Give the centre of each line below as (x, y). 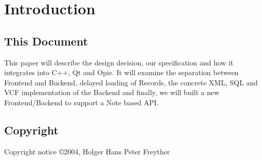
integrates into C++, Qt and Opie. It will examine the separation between (121, 72)
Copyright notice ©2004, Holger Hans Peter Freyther (87, 151)
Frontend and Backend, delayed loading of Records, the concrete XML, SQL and (131, 82)
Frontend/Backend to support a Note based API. (81, 102)
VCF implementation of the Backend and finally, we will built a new (112, 92)
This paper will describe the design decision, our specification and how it (119, 62)
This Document (46, 41)
